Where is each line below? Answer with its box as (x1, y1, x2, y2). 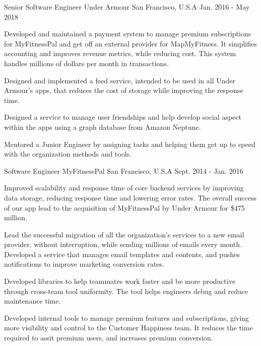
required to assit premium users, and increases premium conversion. (4, 332, 213, 343)
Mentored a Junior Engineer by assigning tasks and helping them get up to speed (4, 138, 255, 149)
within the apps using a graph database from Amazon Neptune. (4, 121, 201, 132)
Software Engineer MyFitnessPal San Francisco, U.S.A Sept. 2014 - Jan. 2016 (4, 165, 243, 176)
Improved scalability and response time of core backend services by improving (4, 182, 244, 193)
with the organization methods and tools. (4, 149, 132, 159)
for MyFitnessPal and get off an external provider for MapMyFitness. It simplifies (4, 38, 257, 48)
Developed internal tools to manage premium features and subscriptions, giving (4, 312, 249, 323)
